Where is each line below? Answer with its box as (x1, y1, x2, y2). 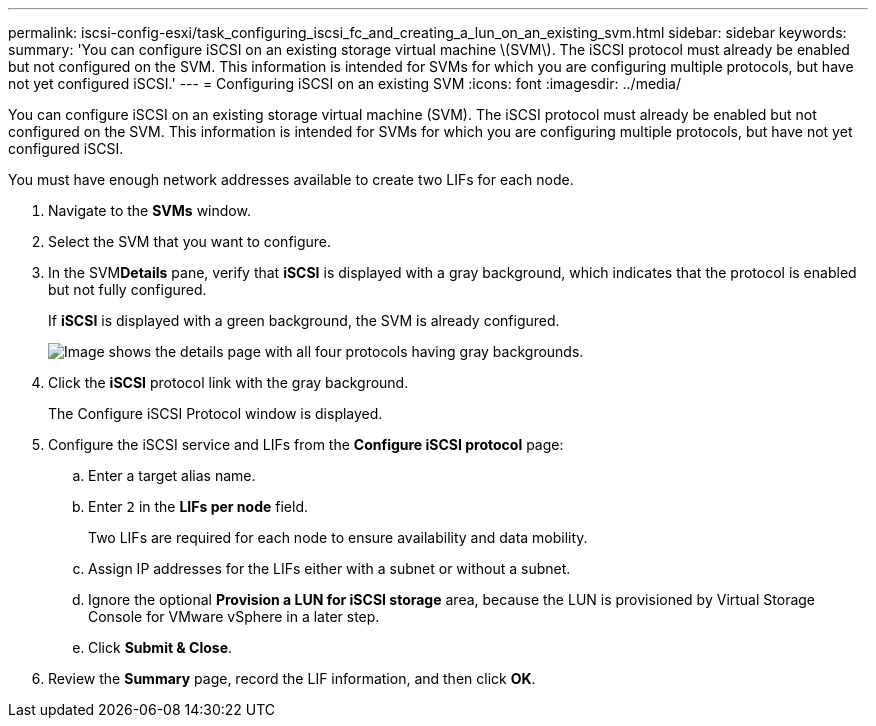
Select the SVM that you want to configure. (48, 233, 332, 250)
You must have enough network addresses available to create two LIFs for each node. (8, 171, 574, 188)
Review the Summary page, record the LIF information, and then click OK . (48, 670, 536, 687)
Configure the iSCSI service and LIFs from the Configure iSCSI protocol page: (48, 436, 564, 453)
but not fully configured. (48, 281, 207, 298)
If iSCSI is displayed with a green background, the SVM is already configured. (48, 312, 560, 329)
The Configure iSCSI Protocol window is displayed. (48, 405, 383, 422)
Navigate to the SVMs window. (48, 202, 251, 219)
